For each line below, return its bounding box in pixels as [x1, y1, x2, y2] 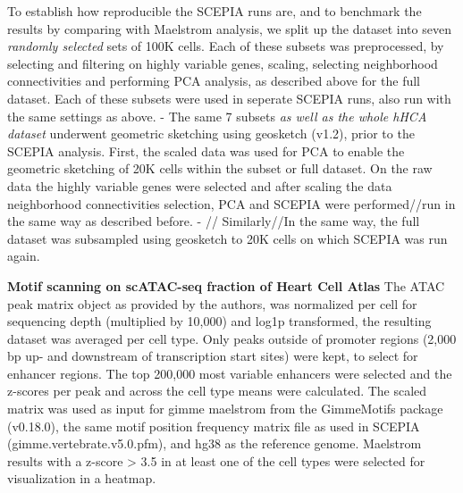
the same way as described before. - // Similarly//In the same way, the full [7, 212, 420, 230]
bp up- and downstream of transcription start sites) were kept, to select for [7, 347, 418, 365]
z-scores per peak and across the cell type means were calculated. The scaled [7, 381, 427, 400]
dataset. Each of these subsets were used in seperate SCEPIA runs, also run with [7, 88, 451, 107]
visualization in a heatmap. [7, 469, 156, 488]
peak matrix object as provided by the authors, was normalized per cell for [7, 294, 417, 313]
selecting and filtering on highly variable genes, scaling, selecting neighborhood [7, 54, 438, 72]
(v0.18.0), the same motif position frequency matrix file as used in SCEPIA [7, 416, 420, 435]
